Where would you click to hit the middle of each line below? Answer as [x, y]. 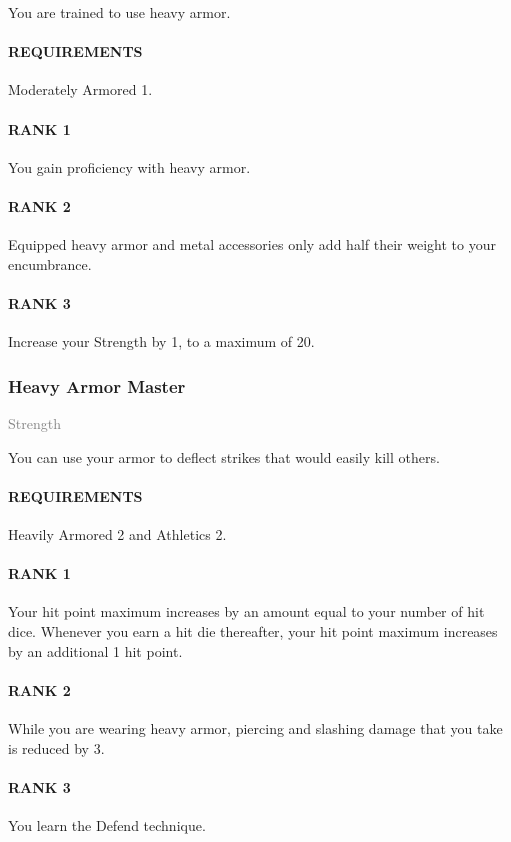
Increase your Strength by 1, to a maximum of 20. [161, 341]
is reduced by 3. [56, 747]
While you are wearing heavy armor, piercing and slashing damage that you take [255, 727]
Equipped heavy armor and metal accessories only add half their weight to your [252, 244]
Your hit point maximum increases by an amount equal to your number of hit [246, 611]
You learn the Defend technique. [107, 824]
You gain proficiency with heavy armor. [129, 166]
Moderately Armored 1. [80, 89]
